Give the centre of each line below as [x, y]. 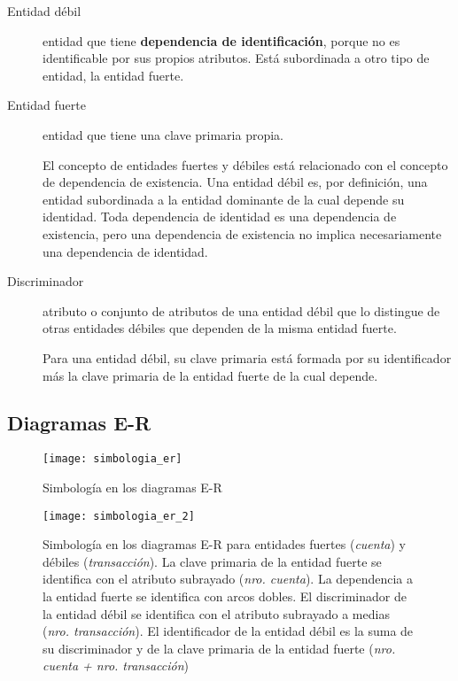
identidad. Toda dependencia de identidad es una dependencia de [220, 217]
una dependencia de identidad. [125, 251]
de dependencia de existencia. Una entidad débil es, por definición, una [235, 182]
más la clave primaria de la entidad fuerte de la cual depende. [210, 375]
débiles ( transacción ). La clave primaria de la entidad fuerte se [212, 561]
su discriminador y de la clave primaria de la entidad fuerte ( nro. [219, 648]
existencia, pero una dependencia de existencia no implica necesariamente [242, 233]
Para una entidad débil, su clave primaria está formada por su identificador [247, 357]
